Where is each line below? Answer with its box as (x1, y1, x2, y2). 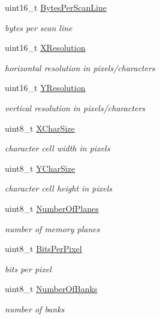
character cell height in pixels (5, 182, 112, 195)
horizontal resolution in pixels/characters (5, 61, 155, 74)
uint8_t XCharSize (5, 121, 75, 134)
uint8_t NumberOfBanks (5, 282, 98, 295)
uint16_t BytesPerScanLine (5, 1, 107, 13)
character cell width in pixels (5, 142, 110, 154)
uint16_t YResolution (5, 81, 86, 94)
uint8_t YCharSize (5, 162, 76, 174)
